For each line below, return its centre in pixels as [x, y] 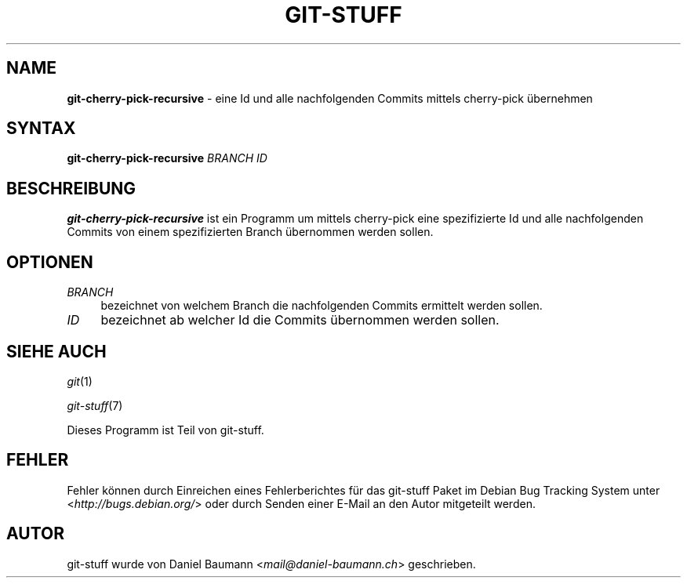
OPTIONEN [50, 262]
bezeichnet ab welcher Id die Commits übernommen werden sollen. [300, 320]
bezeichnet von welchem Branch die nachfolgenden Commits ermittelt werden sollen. [322, 306]
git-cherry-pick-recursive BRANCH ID [167, 158]
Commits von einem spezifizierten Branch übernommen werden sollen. [250, 232]
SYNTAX [41, 129]
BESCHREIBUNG [71, 188]
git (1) [80, 381]
